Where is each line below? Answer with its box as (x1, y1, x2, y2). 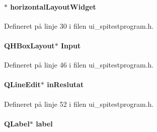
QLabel (4, 118, 30, 128)
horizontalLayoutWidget (10, 1, 96, 12)
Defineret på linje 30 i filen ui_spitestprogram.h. (4, 20, 154, 31)
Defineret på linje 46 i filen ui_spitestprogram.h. (4, 59, 154, 70)
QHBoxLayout (4, 40, 55, 50)
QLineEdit (4, 79, 41, 90)
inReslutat (47, 79, 84, 90)
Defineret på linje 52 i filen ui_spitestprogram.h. (4, 98, 154, 109)
